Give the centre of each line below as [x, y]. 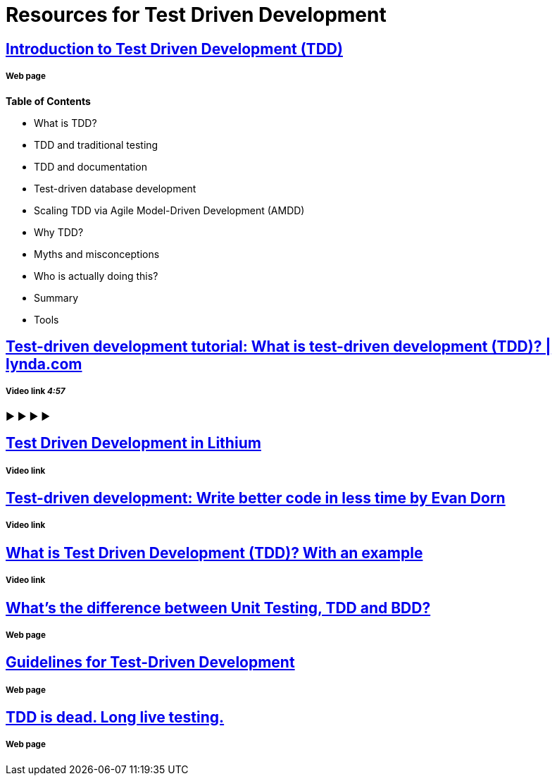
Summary [56, 297]
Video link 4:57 [36, 392]
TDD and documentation [90, 166]
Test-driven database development [115, 188]
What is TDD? [65, 123]
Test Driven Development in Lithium [133, 443]
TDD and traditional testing [96, 144]
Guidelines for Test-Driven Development [150, 663]
